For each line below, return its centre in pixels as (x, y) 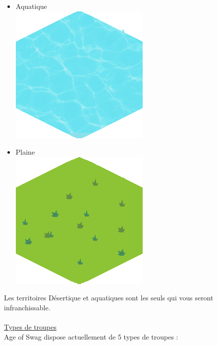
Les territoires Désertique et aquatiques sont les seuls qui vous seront (109, 298)
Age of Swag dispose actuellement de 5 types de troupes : (91, 336)
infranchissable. (27, 307)
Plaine (25, 152)
